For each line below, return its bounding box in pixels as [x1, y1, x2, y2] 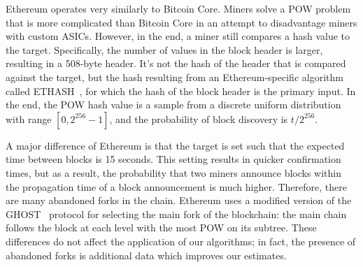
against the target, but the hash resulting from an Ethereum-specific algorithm [6, 69, 343, 84]
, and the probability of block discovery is [109, 111, 288, 126]
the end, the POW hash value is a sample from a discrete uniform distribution [6, 97, 341, 112]
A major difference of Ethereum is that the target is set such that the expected [6, 138, 345, 152]
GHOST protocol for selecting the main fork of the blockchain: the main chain [6, 206, 347, 221]
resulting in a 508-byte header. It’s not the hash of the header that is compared [6, 56, 346, 71]
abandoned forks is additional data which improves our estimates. [6, 247, 287, 262]
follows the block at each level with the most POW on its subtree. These [6, 220, 317, 235]
